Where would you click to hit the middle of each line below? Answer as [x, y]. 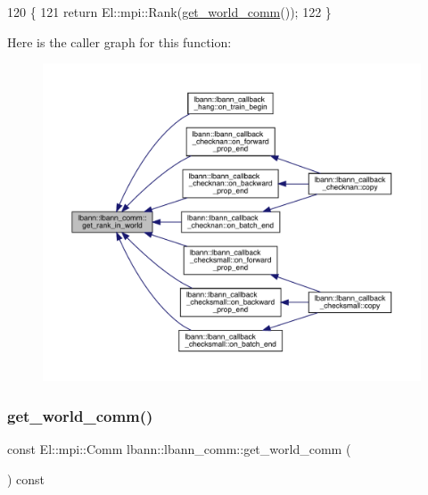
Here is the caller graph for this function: [119, 41]
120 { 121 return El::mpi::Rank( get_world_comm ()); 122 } [169, 12]
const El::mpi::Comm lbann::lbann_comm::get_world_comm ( [179, 449]
